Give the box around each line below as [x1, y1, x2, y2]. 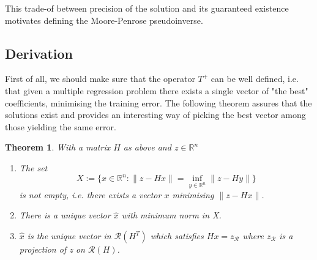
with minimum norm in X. [121, 209, 222, 221]
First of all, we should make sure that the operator [5, 72, 195, 85]
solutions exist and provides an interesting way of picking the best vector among [5, 108, 306, 121]
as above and [123, 141, 171, 154]
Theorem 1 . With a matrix [5, 141, 111, 154]
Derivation [5, 43, 73, 62]
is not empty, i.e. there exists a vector [19, 188, 162, 201]
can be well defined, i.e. [211, 72, 299, 85]
